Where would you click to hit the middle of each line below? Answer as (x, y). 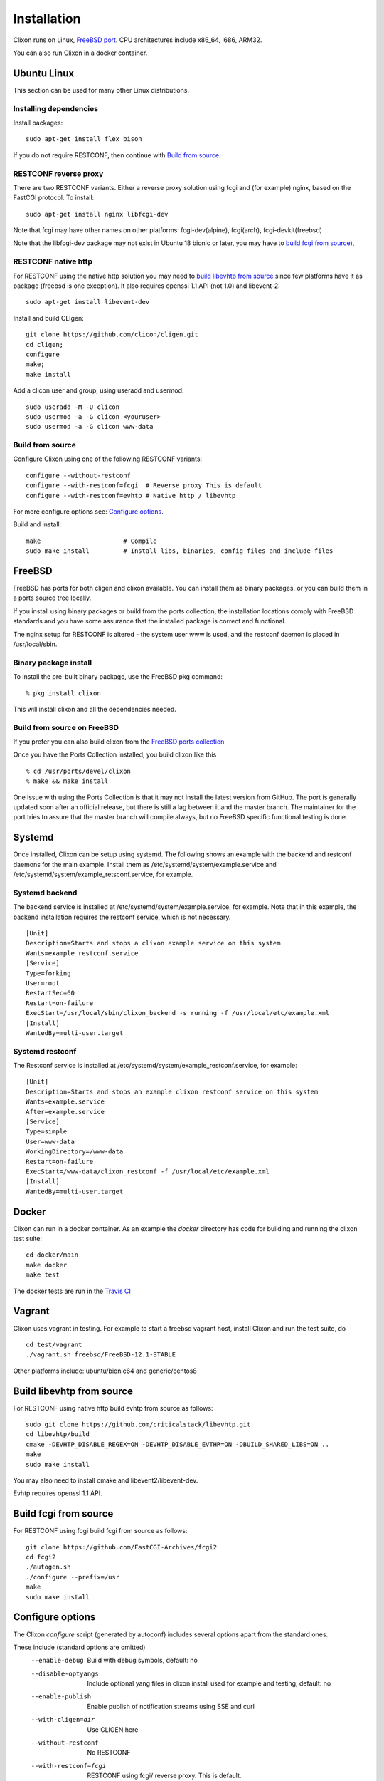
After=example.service (65, 1112)
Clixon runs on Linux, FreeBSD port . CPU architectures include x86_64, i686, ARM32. (138, 40)
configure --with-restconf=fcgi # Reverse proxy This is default (144, 486)
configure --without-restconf (79, 475)
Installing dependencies (56, 108)
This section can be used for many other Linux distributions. (101, 90)
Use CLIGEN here (113, 1729)
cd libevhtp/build (58, 1434)
